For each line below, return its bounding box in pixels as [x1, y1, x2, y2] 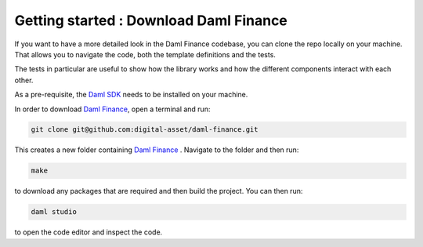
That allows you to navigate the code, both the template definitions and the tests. [14, 49, 276, 59]
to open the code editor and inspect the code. [14, 227, 163, 237]
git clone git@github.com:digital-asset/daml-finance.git [31, 125, 258, 134]
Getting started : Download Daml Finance [14, 12, 287, 29]
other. [14, 75, 34, 85]
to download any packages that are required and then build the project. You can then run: [14, 187, 303, 196]
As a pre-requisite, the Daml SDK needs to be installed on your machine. [14, 90, 248, 100]
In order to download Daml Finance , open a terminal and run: [14, 104, 211, 114]
